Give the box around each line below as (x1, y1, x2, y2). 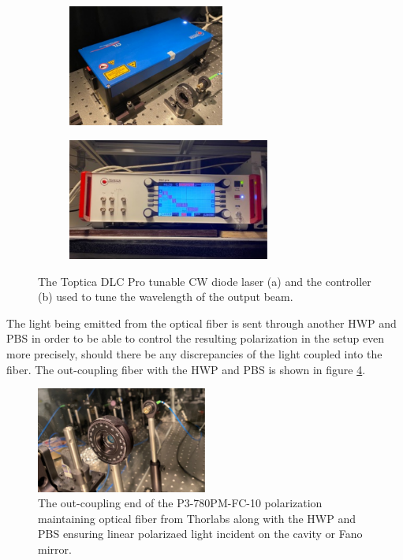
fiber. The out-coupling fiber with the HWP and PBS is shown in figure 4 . (6, 361, 366, 377)
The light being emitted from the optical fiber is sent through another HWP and (6, 314, 397, 331)
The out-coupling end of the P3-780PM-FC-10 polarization (38, 495, 323, 511)
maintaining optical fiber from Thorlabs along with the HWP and (38, 510, 356, 526)
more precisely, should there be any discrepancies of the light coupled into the (6, 345, 382, 362)
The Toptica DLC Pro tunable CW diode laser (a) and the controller (38, 273, 371, 289)
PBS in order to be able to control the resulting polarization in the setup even (6, 330, 385, 347)
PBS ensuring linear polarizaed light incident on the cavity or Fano (38, 525, 363, 542)
